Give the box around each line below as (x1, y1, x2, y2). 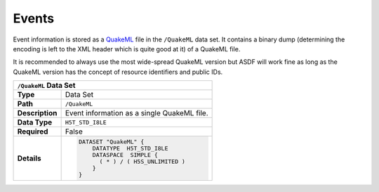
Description (17, 108, 58, 118)
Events (13, 11, 55, 26)
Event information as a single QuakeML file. (65, 108, 208, 118)
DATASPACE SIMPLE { (92, 151, 158, 158)
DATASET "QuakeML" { (78, 138, 145, 146)
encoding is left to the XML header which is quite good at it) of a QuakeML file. (13, 44, 241, 53)
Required (17, 127, 48, 136)
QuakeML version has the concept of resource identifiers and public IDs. (13, 68, 223, 76)
